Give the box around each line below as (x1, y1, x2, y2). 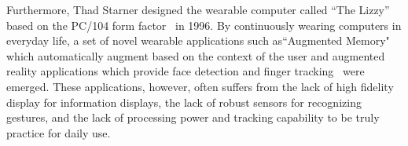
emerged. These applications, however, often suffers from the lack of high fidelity (6, 78, 394, 94)
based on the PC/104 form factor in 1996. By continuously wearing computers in (6, 16, 402, 33)
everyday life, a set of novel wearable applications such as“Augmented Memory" (6, 32, 390, 49)
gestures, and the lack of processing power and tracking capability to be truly (6, 109, 380, 126)
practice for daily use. (6, 124, 111, 141)
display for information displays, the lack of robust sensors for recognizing (6, 93, 362, 110)
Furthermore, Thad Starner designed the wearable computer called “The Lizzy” (6, 2, 390, 17)
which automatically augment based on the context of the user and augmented (6, 47, 385, 64)
